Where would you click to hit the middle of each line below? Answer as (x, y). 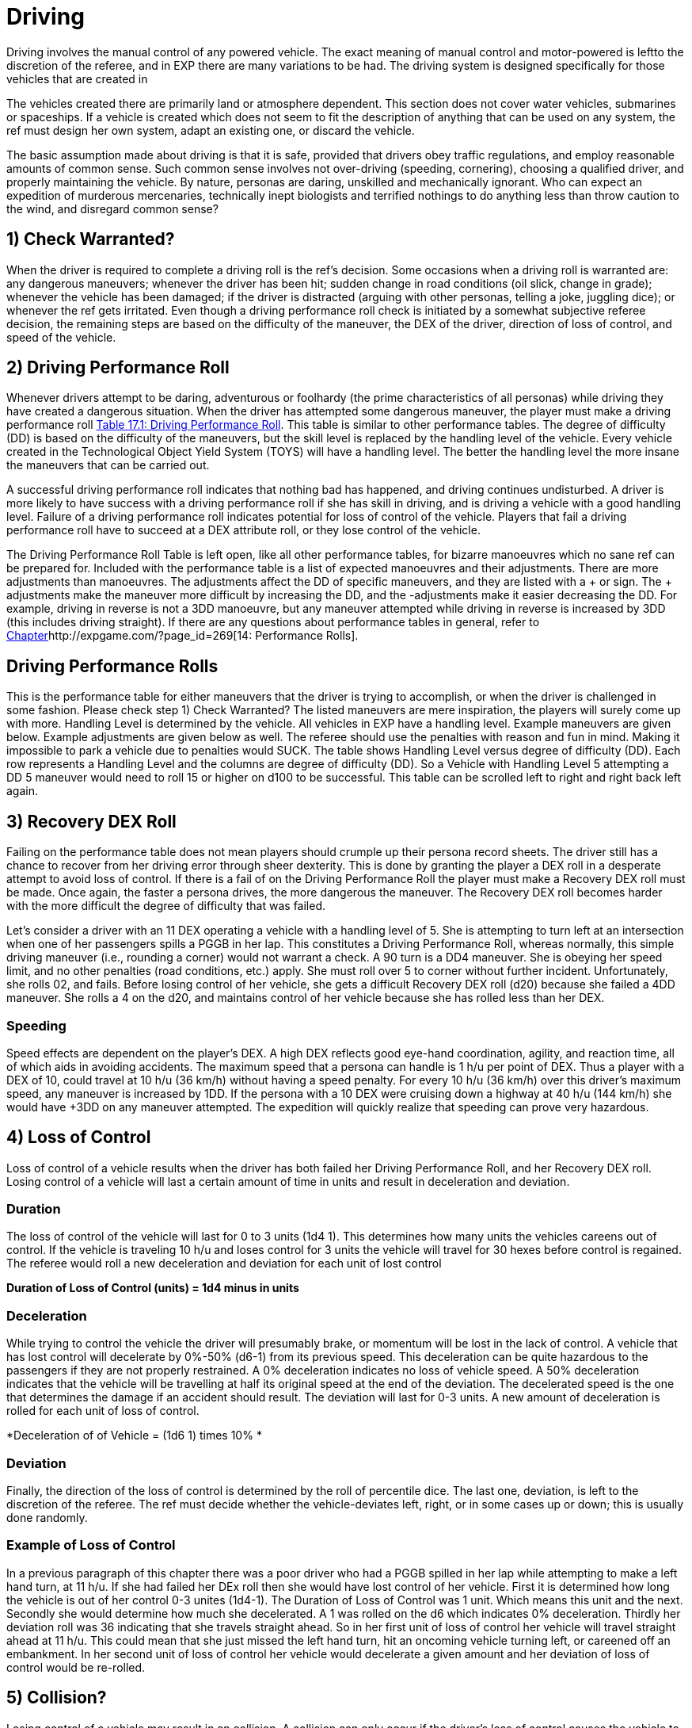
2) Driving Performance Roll (118, 368)
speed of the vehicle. (61, 337)
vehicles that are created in (77, 78)
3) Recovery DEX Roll (91, 821)
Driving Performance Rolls (112, 666)
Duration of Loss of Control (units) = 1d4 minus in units (153, 1288)
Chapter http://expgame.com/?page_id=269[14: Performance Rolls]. (183, 636)
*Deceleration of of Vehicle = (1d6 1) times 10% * (134, 1436)
